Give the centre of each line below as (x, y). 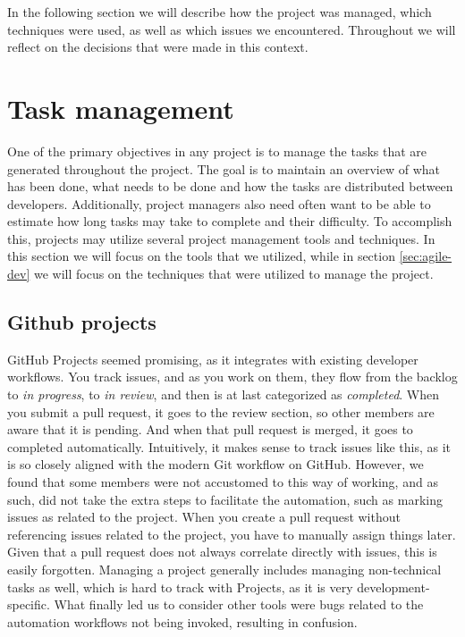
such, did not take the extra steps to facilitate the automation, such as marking (225, 499)
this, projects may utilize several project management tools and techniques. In (221, 238)
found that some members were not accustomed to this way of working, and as (223, 482)
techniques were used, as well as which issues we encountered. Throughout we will (232, 29)
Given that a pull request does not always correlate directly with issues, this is (222, 552)
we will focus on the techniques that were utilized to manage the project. (233, 274)
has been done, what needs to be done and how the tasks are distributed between (230, 186)
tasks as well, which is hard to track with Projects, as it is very (180, 587)
